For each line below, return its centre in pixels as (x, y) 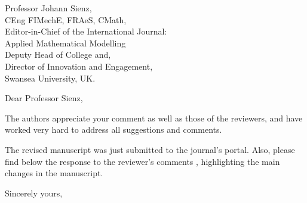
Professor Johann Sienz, (48, 8)
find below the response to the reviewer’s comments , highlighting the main (142, 161)
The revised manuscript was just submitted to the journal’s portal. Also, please (150, 149)
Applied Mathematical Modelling (65, 43)
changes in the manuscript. (54, 173)
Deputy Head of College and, (58, 54)
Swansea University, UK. (50, 78)
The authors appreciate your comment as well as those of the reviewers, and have (154, 118)
